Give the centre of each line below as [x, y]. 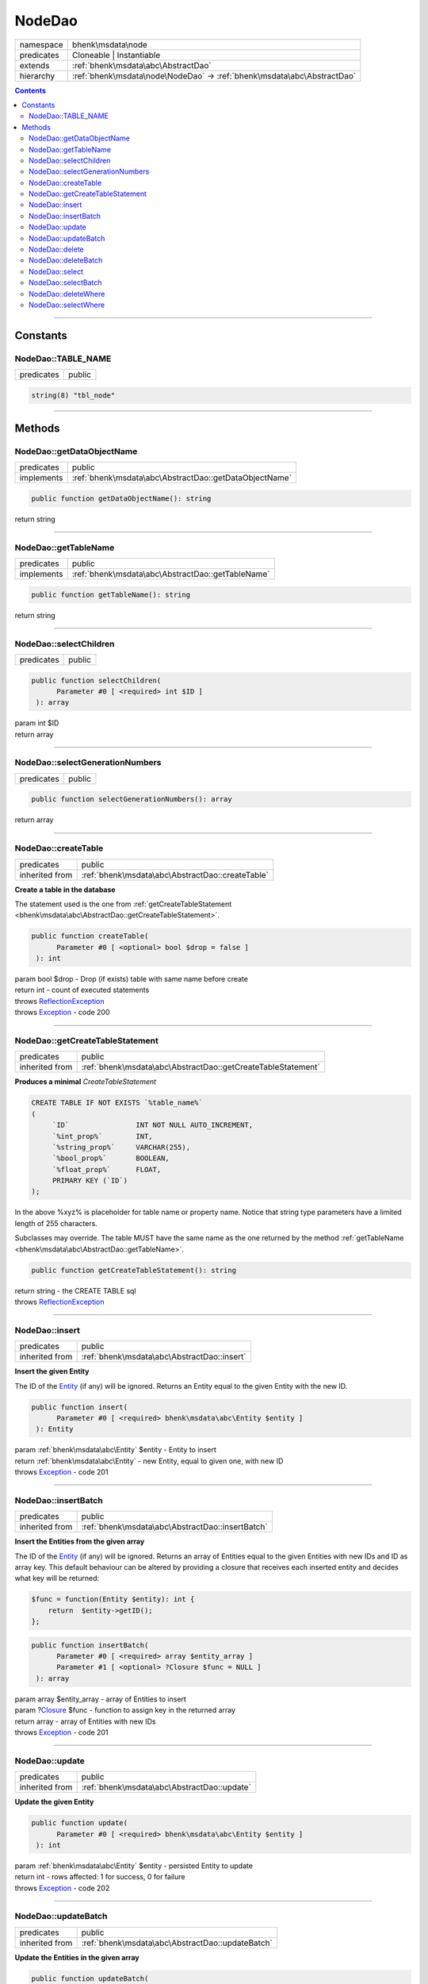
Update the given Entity [54, 1802]
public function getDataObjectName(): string [121, 499]
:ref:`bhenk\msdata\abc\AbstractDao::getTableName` [171, 574]
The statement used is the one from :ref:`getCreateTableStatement [123, 904]
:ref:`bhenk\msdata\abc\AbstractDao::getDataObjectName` [182, 478]
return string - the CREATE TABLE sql [75, 1290]
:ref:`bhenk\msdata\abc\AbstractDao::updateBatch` [177, 1943]
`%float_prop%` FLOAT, [107, 1169]
